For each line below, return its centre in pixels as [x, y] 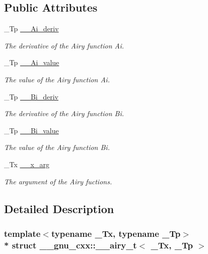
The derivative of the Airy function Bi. [64, 113]
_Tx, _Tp [172, 245]
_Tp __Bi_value [31, 130]
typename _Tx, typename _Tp [116, 233]
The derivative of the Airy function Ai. [64, 45]
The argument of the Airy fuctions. [58, 181]
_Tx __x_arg [27, 164]
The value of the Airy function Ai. [57, 79]
